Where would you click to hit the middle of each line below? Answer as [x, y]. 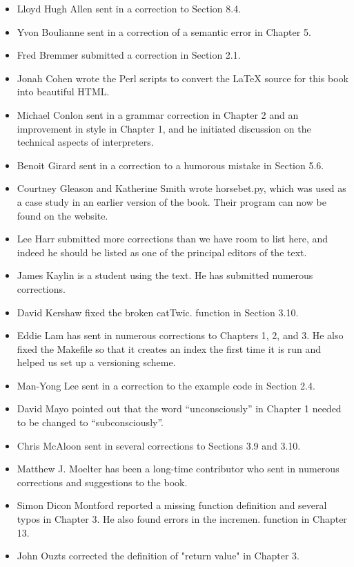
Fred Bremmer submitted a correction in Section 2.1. [129, 55]
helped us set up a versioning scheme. [96, 362]
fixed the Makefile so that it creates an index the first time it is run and [169, 348]
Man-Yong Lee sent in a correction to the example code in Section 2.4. [166, 385]
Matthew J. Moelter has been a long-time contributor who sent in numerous [178, 469]
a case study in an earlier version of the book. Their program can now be [171, 201]
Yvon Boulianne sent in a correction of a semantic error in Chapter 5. [164, 31]
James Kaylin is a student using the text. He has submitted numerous [165, 275]
